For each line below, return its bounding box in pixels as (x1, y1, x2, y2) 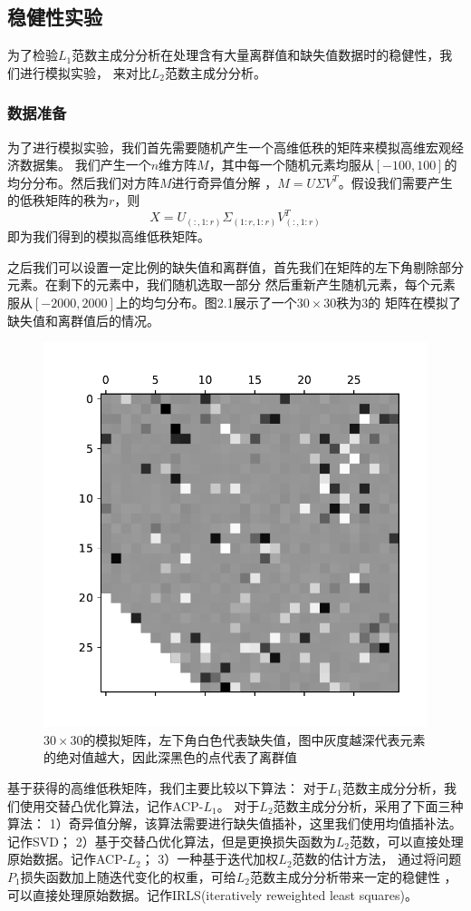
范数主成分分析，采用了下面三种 (273, 796, 464, 815)
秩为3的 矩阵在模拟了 (336, 293, 461, 311)
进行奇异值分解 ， (171, 172, 278, 191)
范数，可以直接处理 (349, 831, 464, 850)
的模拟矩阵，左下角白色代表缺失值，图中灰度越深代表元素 (82, 730, 426, 749)
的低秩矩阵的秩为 (7, 191, 109, 210)
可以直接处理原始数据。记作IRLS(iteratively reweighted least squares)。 (7, 885, 418, 904)
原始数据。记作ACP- (7, 849, 128, 868)
